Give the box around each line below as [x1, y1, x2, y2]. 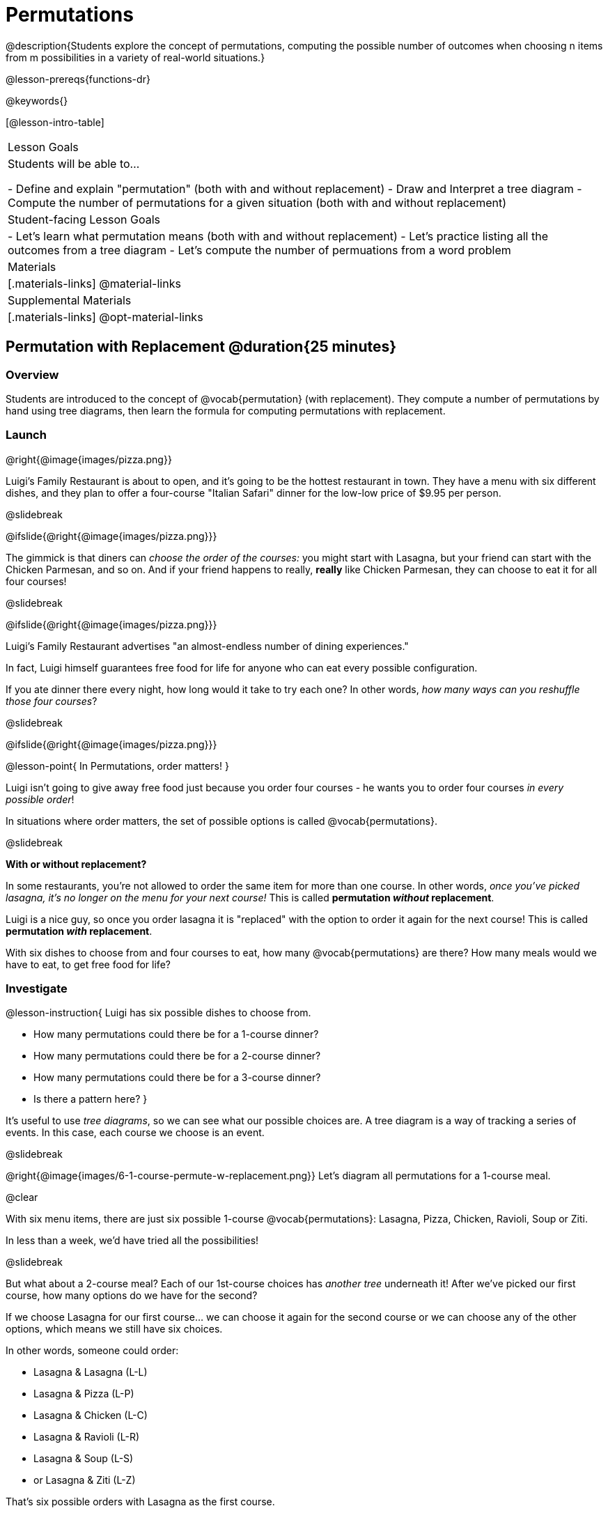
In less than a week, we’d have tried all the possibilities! [6, 1234, 259, 1247]
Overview [6, 367, 59, 382]
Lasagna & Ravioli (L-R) [33, 1431, 139, 1443]
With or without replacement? [6, 858, 147, 870]
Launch [6, 428, 47, 442]
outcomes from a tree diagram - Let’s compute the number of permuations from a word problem [8, 242, 511, 257]
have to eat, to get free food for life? [6, 958, 171, 970]
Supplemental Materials [8, 293, 132, 307]
